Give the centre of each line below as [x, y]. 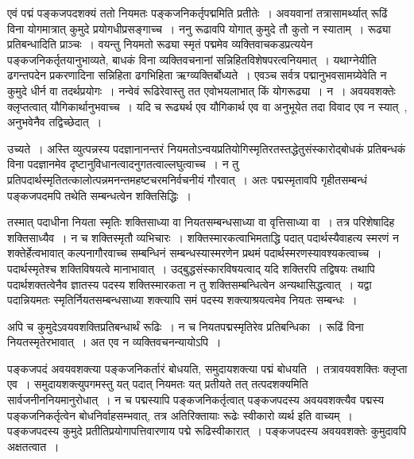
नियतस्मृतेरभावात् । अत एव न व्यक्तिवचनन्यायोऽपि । [114, 342]
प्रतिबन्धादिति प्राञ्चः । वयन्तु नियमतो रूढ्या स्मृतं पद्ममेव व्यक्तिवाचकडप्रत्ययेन [160, 44]
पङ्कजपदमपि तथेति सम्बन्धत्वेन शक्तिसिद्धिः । [99, 195]
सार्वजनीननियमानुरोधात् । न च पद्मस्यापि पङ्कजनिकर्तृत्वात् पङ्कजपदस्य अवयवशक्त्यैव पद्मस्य [196, 400]
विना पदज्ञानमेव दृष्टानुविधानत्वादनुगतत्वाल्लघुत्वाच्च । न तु [123, 164]
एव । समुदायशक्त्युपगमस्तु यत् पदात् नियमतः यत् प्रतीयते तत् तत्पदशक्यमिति [158, 384]
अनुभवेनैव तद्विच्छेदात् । [55, 122]
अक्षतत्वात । [33, 446]
